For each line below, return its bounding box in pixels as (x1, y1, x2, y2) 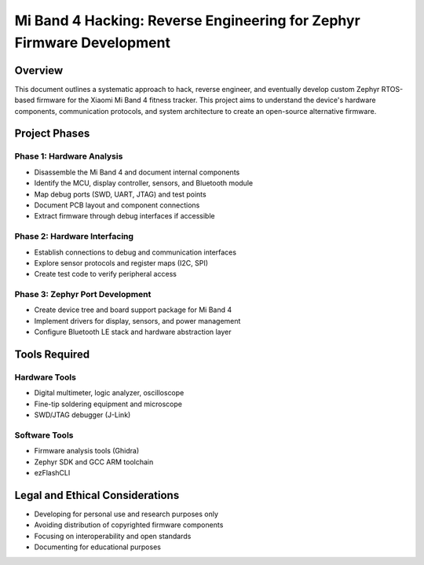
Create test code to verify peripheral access (34, 270, 177, 279)
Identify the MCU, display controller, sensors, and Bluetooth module (34, 178, 254, 188)
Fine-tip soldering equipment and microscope (34, 399, 182, 409)
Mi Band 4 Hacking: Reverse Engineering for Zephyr (14, 12, 360, 29)
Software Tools (14, 429, 74, 440)
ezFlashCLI (34, 468, 71, 478)
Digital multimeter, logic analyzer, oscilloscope (34, 388, 185, 398)
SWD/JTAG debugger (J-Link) (34, 410, 131, 420)
